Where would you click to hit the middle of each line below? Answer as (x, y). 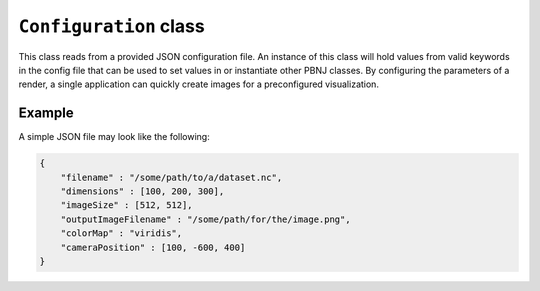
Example (46, 113)
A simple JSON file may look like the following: (114, 137)
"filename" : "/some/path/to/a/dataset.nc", (171, 177)
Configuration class (111, 26)
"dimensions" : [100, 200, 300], (142, 191)
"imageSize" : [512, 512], (127, 205)
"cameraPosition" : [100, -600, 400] (153, 247)
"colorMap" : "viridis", (121, 233)
